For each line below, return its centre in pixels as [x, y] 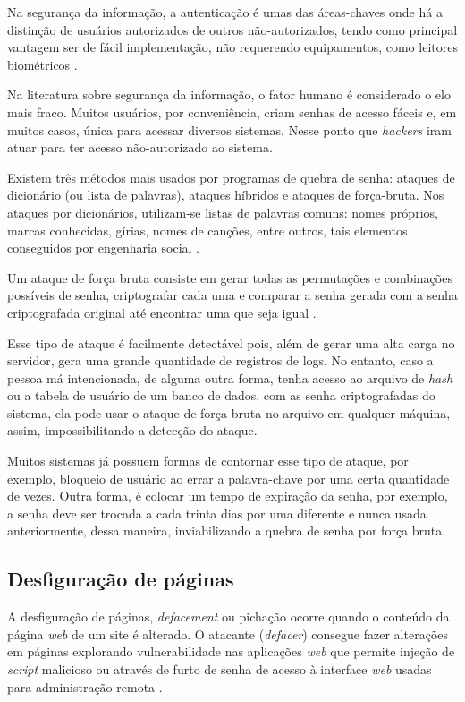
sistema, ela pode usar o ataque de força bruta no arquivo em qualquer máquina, [229, 412]
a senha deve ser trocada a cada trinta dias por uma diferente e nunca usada [217, 513]
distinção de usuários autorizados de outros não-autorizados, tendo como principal [232, 29]
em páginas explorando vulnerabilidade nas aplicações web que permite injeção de [231, 651]
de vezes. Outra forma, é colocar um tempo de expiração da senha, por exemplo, [228, 496]
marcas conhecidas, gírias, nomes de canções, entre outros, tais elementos [207, 230]
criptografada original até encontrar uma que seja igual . [162, 312]
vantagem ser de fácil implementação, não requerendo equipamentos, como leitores [232, 47]
